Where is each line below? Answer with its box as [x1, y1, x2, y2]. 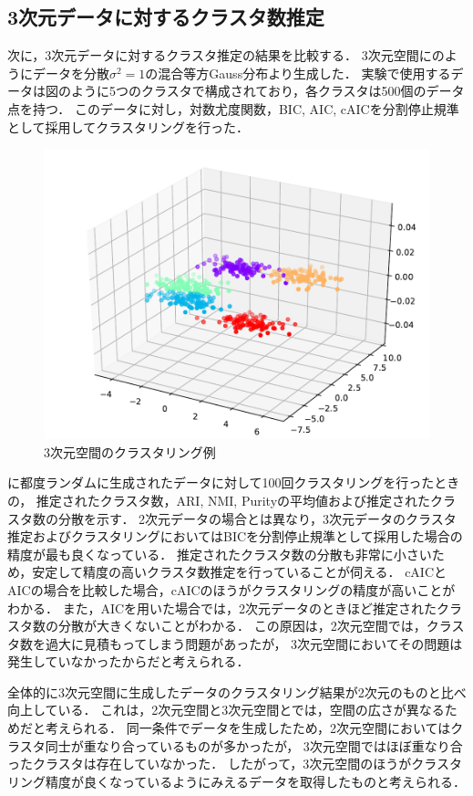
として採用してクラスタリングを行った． [7, 117, 249, 136]
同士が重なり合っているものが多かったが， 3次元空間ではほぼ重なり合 [45, 736, 463, 755]
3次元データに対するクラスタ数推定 [7, 3, 324, 31]
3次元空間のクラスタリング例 [44, 442, 216, 461]
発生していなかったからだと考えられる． [7, 652, 250, 671]
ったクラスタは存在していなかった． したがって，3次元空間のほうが [7, 754, 412, 773]
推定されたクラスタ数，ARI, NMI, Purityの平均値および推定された [36, 490, 431, 509]
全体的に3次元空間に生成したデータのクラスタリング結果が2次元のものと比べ [7, 682, 467, 701]
